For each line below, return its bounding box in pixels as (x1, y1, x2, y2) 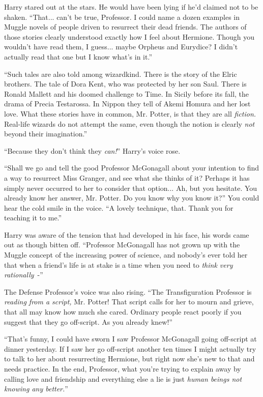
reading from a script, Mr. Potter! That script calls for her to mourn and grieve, (4, 296, 254, 307)
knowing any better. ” (4, 383, 68, 394)
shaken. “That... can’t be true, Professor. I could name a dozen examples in (4, 11, 240, 22)
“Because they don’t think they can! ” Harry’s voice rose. (4, 145, 181, 156)
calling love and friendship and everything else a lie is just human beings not (4, 373, 242, 384)
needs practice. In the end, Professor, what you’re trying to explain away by (4, 363, 241, 374)
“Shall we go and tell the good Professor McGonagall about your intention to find (4, 162, 259, 173)
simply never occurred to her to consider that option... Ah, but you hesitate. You (4, 182, 257, 193)
